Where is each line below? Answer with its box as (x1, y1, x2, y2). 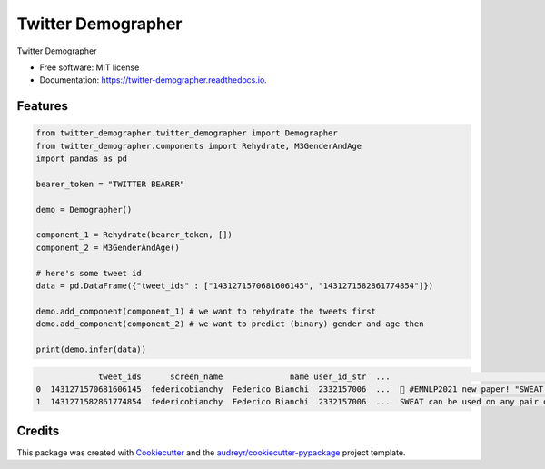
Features (16, 98, 68, 114)
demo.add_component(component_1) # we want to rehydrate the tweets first (35, 305, 377, 316)
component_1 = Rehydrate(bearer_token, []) (35, 230, 233, 240)
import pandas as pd (35, 154, 127, 164)
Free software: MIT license (39, 62, 140, 73)
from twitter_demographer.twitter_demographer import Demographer (35, 128, 338, 138)
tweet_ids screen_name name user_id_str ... (98, 371, 391, 382)
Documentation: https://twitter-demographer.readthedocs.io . (39, 75, 267, 85)
